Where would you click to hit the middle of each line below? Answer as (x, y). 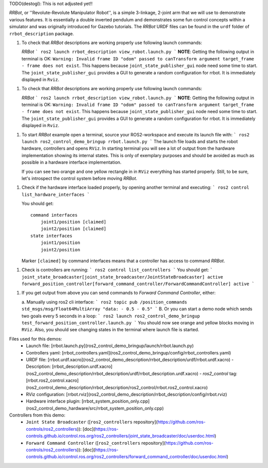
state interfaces (51, 236)
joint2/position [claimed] (73, 229)
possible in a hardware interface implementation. (71, 162)
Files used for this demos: (35, 339)
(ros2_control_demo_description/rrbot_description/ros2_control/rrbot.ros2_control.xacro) (117, 387)
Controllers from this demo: (37, 415)
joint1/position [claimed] (73, 222)
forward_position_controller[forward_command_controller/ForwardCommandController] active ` (138, 284)
